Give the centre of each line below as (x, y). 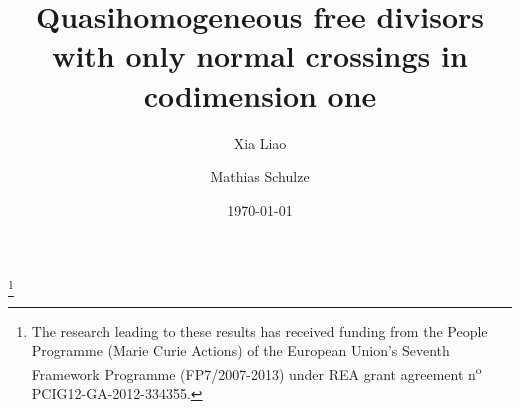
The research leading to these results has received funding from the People (259, 330)
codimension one (260, 94)
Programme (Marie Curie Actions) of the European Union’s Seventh (240, 350)
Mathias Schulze (260, 176)
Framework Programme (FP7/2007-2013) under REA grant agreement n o (256, 372)
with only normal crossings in (260, 55)
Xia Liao (260, 142)
